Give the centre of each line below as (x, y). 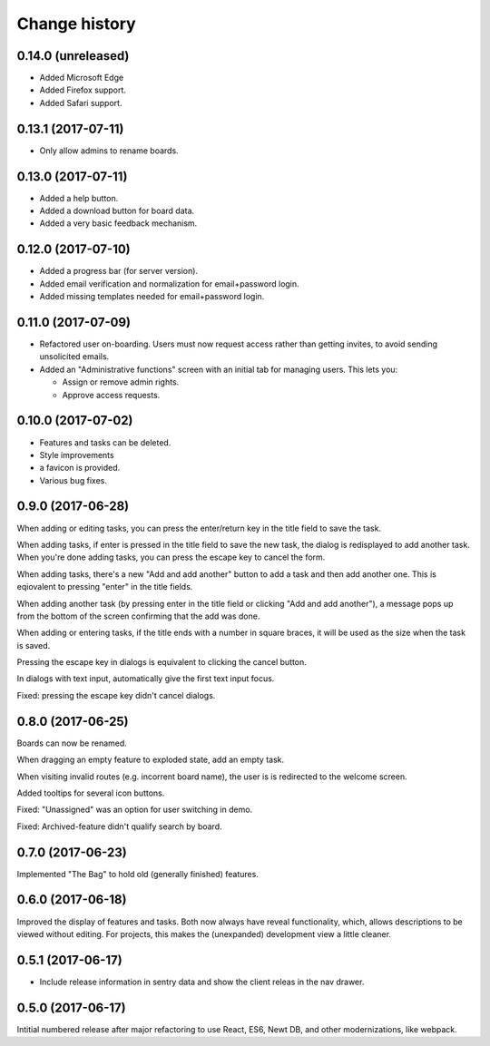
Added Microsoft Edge (82, 78)
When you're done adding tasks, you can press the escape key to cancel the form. (171, 557)
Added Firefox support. (83, 90)
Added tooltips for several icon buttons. (91, 793)
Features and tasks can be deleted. (105, 442)
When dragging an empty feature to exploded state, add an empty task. (151, 760)
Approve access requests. (111, 395)
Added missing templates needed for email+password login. (152, 297)
